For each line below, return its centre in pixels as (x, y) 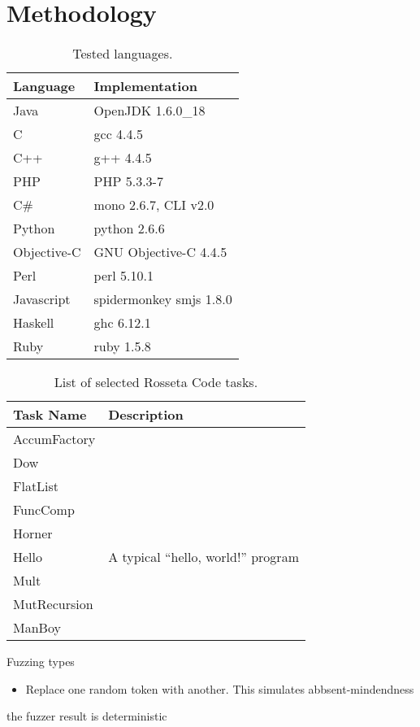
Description (146, 415)
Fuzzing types (41, 662)
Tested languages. (123, 54)
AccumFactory (54, 439)
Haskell (34, 323)
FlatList (36, 486)
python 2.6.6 (129, 229)
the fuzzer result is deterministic (87, 716)
